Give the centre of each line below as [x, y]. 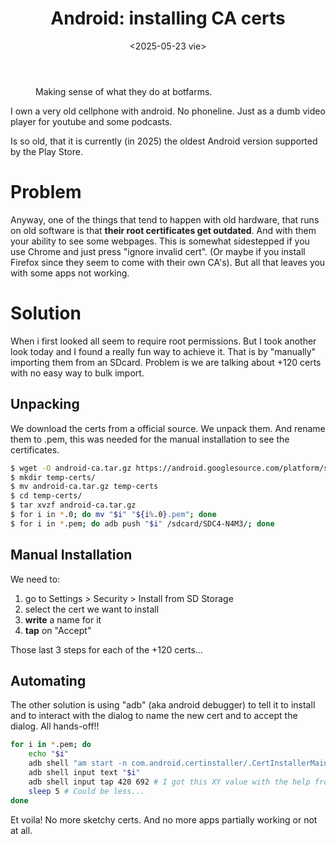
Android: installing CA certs [168, 18]
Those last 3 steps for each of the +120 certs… [106, 649]
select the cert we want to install [92, 609]
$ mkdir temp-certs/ [53, 477]
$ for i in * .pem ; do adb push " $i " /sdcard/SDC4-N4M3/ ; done [142, 523]
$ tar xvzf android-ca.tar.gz [73, 505]
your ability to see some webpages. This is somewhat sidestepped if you [160, 241]
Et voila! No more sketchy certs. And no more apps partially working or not [164, 819]
